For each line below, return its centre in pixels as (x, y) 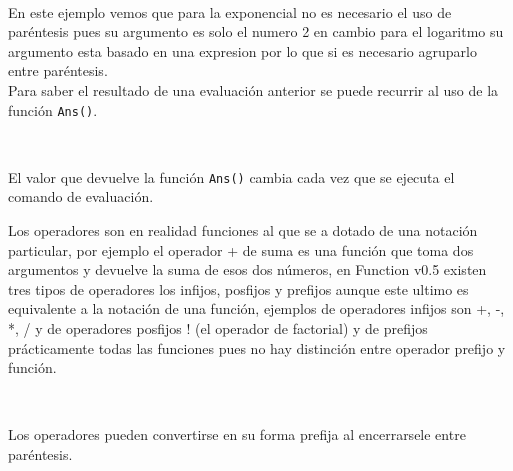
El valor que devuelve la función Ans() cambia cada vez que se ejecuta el (231, 176)
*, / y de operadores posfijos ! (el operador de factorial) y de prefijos (218, 328)
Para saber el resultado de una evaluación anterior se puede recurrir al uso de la (253, 89)
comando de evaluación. (81, 196)
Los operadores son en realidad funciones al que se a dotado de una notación (243, 230)
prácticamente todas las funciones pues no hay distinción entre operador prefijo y (257, 347)
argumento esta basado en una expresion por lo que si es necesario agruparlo (242, 50)
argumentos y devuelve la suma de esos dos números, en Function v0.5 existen (247, 269)
